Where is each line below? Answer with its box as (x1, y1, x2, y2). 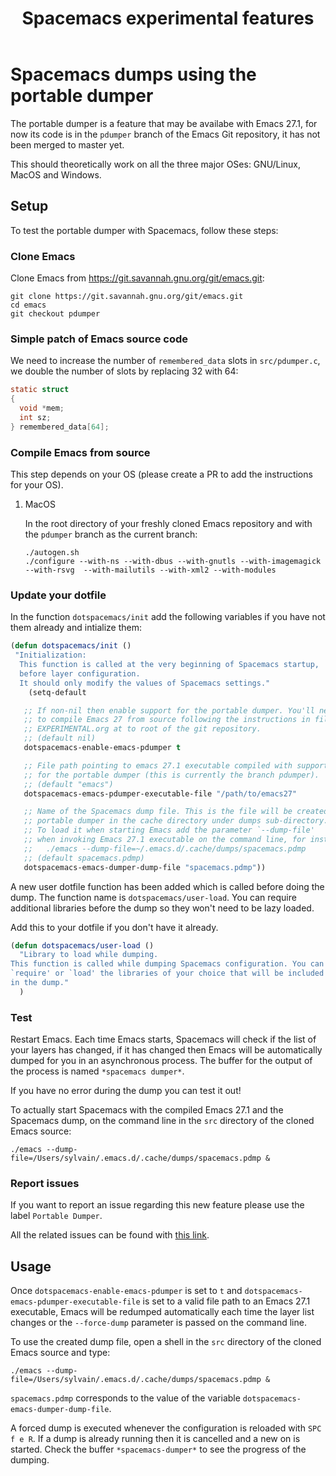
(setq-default (28, 687, 87, 697)
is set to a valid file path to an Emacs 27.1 (142, 1295, 311, 1307)
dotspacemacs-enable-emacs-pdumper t (23, 743, 182, 753)
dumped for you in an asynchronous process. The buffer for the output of (10, 1055, 313, 1067)
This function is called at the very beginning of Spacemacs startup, (19, 660, 320, 670)
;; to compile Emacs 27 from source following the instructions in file (23, 715, 333, 725)
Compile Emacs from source (10, 445, 151, 459)
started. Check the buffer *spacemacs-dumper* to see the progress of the (10, 1443, 307, 1456)
